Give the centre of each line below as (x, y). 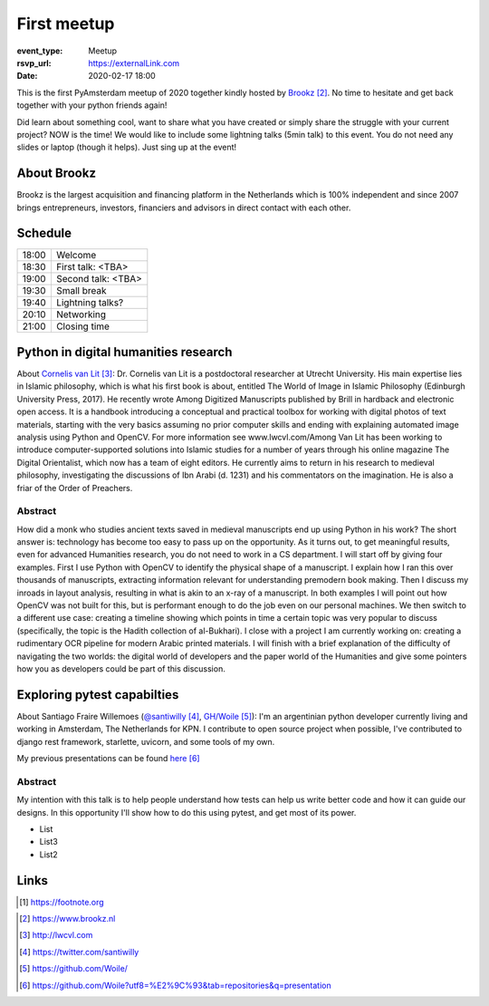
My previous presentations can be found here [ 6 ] (108, 759)
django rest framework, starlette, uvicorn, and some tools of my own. (146, 741)
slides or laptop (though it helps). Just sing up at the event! (127, 147)
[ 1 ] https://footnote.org (62, 902)
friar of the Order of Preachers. (75, 488)
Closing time (83, 326)
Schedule (44, 233)
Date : (27, 76)
